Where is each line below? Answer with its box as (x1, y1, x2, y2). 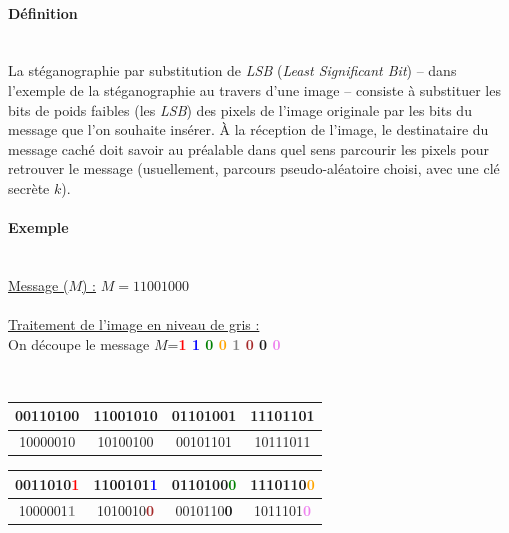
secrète (8, 177, 50, 198)
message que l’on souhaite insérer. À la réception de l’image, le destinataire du (8, 119, 489, 140)
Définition (8, 2, 78, 23)
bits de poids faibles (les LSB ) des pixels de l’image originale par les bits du (8, 99, 472, 120)
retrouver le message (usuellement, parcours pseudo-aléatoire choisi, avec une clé (8, 158, 500, 179)
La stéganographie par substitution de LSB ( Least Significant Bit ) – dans (8, 60, 457, 81)
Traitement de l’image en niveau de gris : (8, 314, 260, 335)
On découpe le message (8, 333, 150, 354)
